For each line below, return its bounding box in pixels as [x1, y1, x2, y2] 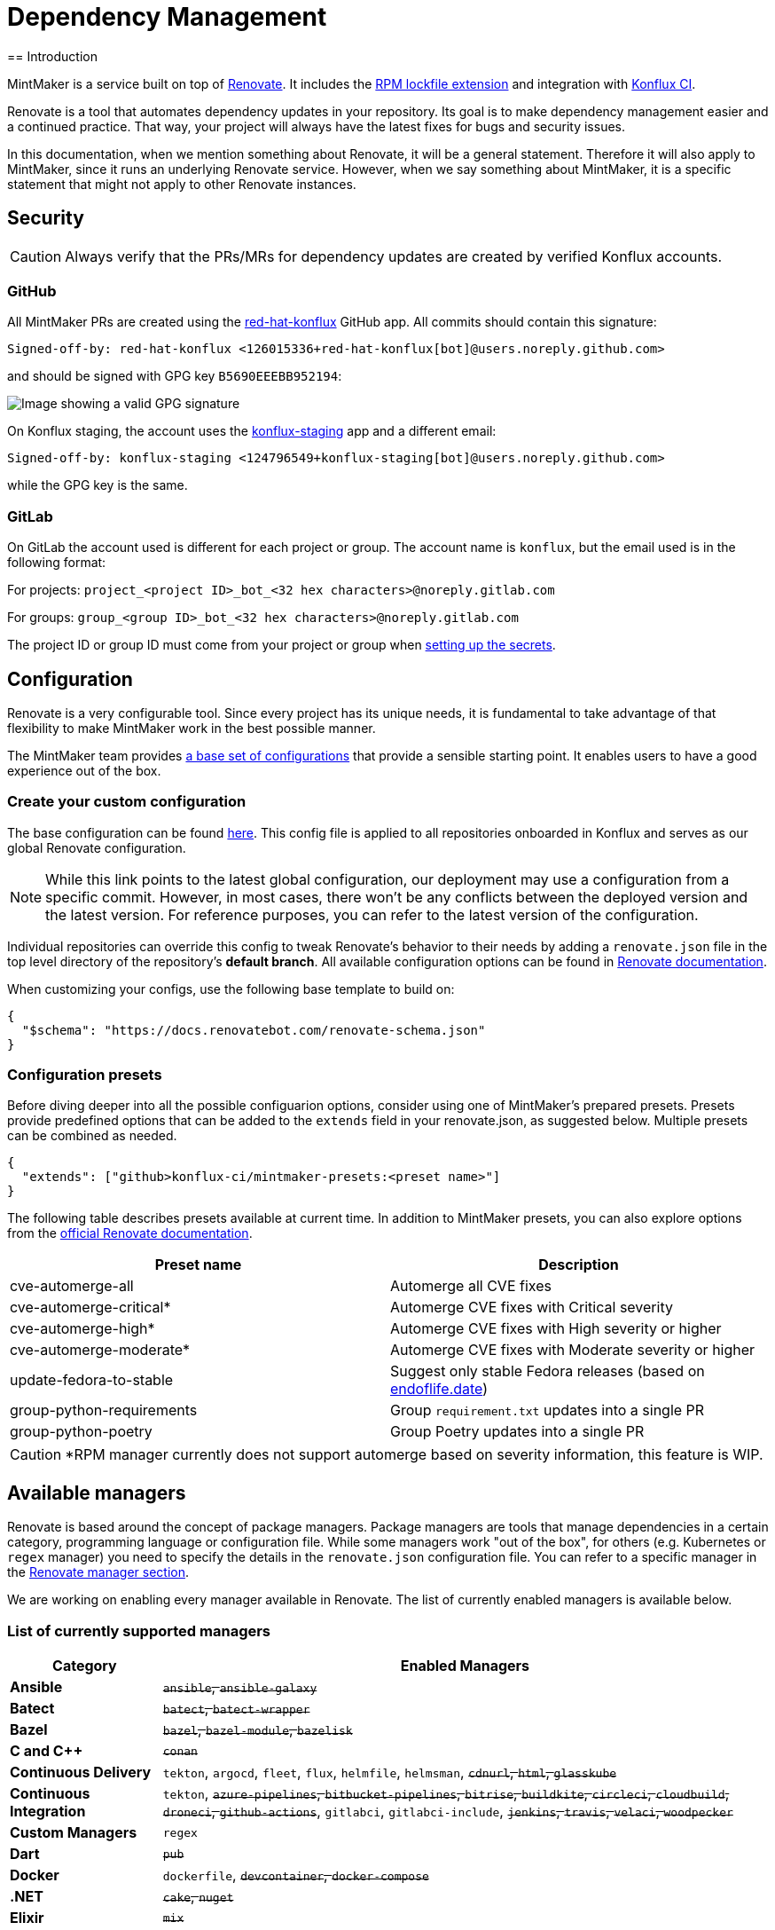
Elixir [10, 1909, 44, 1927]
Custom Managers [10, 1824, 137, 1842]
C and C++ [10, 1742, 83, 1761]
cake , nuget [162, 1887, 234, 1906]
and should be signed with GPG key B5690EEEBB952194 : [7, 368, 342, 384]
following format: [7, 555, 106, 571]
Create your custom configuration [7, 792, 247, 811]
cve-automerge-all [10, 1277, 134, 1296]
